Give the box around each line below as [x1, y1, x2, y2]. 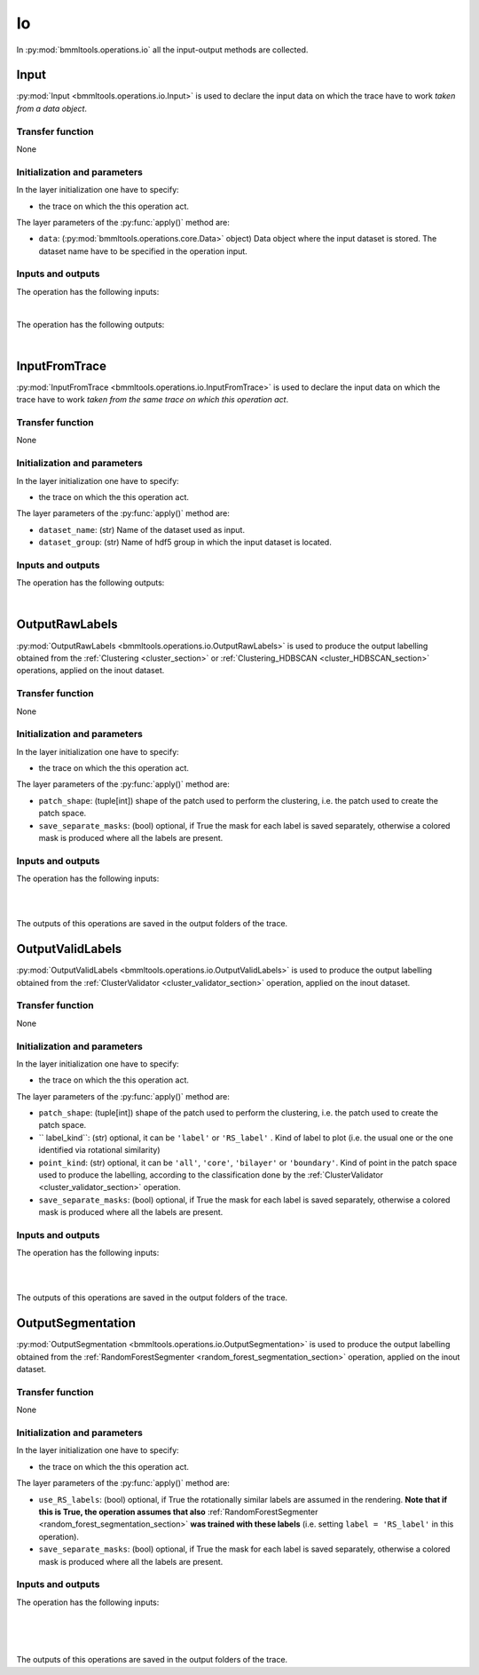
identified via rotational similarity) [38, 1145, 161, 1155]
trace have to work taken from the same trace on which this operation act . [16, 394, 288, 405]
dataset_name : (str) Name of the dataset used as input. [38, 524, 246, 535]
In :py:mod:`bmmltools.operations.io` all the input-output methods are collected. [16, 44, 309, 55]
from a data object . [16, 103, 88, 114]
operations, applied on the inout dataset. [16, 665, 165, 676]
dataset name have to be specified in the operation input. [38, 245, 247, 257]
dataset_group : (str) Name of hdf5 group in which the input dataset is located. [38, 537, 332, 548]
